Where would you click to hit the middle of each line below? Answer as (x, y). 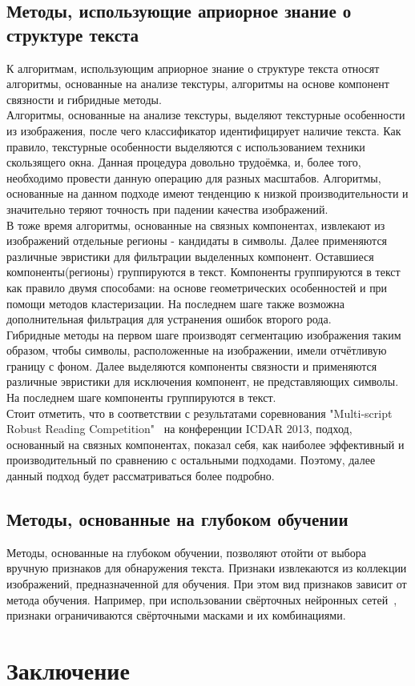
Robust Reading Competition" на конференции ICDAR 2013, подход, (179, 429)
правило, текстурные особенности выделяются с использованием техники (186, 146)
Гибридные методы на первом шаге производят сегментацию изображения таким (204, 334)
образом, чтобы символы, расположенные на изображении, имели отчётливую (197, 350)
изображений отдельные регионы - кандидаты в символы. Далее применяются (197, 241)
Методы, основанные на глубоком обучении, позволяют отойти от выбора (186, 552)
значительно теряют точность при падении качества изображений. (167, 209)
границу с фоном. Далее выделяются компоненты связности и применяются (192, 365)
